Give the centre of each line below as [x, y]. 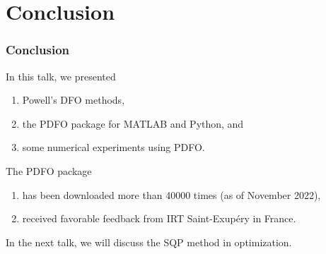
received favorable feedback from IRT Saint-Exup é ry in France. [159, 218]
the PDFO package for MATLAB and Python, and [133, 123]
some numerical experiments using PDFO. [113, 147]
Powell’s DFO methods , [74, 100]
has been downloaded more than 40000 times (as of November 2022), [171, 194]
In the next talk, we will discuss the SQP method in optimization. [149, 242]
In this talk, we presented [61, 76]
